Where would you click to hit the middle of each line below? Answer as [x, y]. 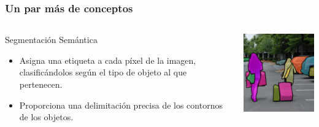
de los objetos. [46, 117]
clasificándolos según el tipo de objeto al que [103, 72]
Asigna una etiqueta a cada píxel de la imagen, [108, 60]
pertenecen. [41, 84]
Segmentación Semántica [51, 40]
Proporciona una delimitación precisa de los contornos [121, 105]
